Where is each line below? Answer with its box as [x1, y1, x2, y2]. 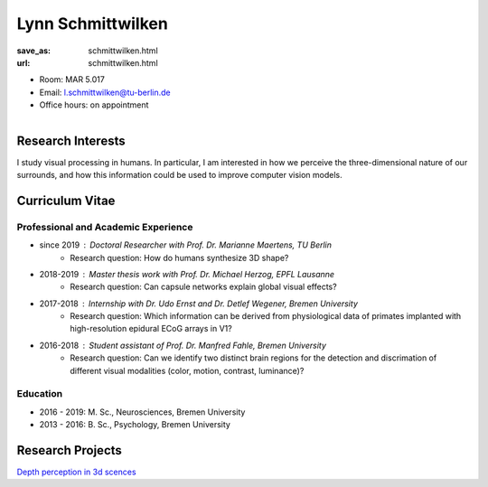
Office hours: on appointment [39, 99, 149, 110]
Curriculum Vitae [16, 192, 116, 208]
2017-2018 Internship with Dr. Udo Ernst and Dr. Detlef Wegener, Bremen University [39, 298, 359, 309]
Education [16, 388, 63, 400]
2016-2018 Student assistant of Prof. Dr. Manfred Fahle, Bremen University [39, 340, 327, 351]
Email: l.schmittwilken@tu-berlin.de [39, 87, 171, 98]
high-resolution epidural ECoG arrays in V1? [70, 323, 232, 334]
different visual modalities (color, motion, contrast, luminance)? [70, 365, 305, 376]
